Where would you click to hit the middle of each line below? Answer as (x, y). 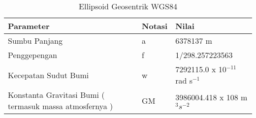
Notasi (155, 26)
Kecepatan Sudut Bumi (48, 75)
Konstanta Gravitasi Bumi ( (56, 95)
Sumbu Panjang (35, 41)
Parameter (29, 26)
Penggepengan (32, 55)
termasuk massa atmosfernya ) (61, 106)
